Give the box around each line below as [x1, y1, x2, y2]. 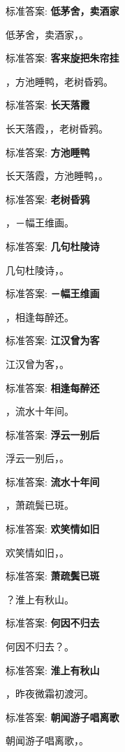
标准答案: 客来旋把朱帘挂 [6, 50, 119, 65]
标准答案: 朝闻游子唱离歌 [6, 709, 119, 724]
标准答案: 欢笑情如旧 [6, 521, 100, 536]
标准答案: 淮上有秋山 [6, 662, 100, 677]
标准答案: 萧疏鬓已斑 [6, 568, 100, 583]
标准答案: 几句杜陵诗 [6, 238, 100, 253]
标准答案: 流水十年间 [6, 474, 100, 488]
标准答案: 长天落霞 [6, 97, 90, 112]
